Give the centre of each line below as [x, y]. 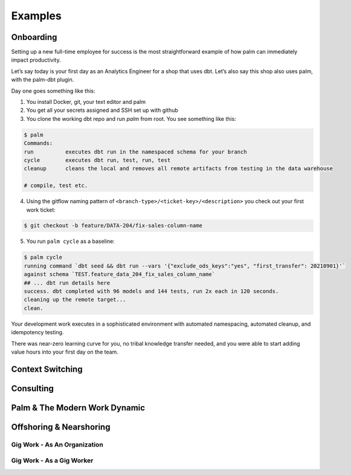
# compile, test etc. [56, 186]
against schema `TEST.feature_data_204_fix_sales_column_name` [120, 274]
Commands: [38, 143]
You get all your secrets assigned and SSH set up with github [102, 110]
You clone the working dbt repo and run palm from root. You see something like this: [131, 118]
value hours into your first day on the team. [65, 352]
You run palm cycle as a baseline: [70, 241]
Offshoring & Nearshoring [61, 427]
